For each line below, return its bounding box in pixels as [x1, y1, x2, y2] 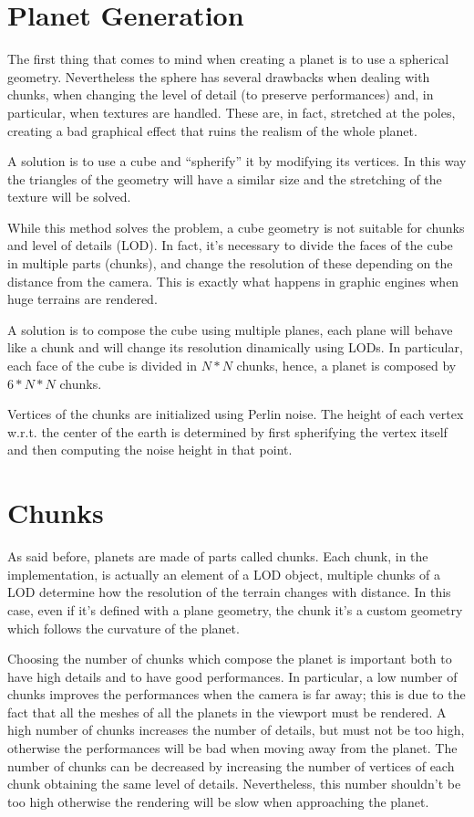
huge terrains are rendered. [7, 289, 158, 309]
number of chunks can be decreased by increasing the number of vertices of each [7, 756, 455, 775]
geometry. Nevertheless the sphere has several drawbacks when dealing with [7, 67, 430, 86]
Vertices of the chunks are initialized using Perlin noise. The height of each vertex [7, 404, 464, 424]
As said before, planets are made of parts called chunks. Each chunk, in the [7, 547, 428, 566]
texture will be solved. [7, 187, 131, 206]
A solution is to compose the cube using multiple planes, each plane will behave [7, 319, 453, 339]
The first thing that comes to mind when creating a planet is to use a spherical [7, 49, 449, 68]
